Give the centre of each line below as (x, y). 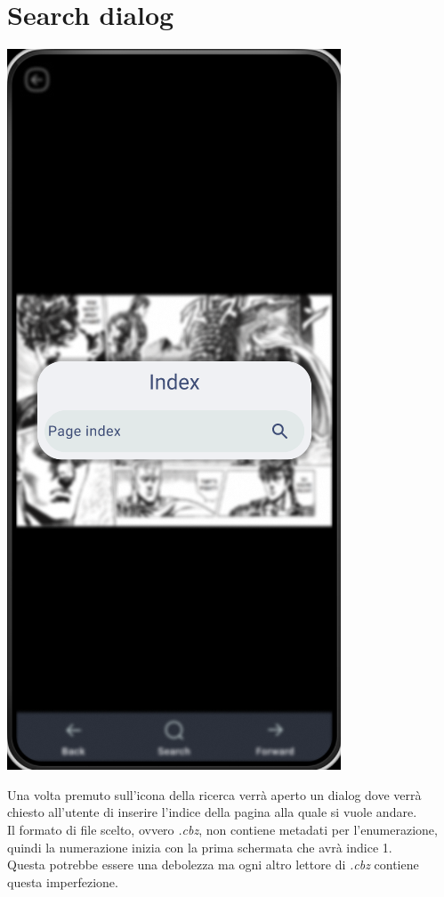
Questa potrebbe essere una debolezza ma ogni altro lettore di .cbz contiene (213, 865)
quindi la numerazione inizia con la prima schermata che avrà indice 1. (200, 847)
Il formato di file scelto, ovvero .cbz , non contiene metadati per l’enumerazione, (222, 829)
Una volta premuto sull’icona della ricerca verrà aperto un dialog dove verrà (214, 794)
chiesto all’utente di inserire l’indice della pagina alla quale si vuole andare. (212, 812)
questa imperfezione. (63, 881)
